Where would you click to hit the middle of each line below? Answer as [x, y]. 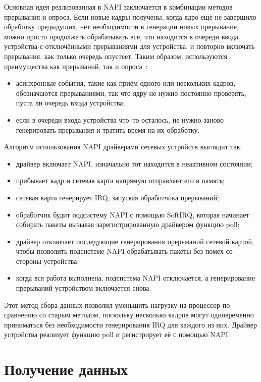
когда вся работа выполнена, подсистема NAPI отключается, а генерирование [136, 278]
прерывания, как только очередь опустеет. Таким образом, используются [116, 56]
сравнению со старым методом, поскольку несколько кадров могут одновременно [129, 315]
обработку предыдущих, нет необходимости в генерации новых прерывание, [121, 26]
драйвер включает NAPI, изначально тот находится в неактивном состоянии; [134, 163]
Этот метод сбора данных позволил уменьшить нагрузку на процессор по [117, 305]
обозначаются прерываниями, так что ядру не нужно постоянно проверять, [131, 93]
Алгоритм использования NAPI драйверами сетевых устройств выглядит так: [123, 147]
